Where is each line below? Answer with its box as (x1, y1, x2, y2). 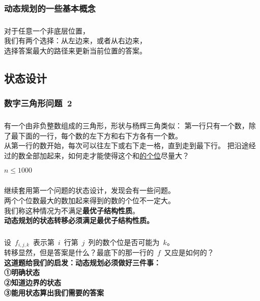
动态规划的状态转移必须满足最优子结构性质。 (4, 215, 154, 226)
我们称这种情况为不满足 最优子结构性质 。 (4, 205, 139, 215)
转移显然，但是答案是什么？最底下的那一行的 (4, 247, 154, 258)
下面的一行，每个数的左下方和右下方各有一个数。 (18, 130, 182, 141)
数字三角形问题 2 (4, 97, 72, 110)
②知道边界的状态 (4, 277, 61, 287)
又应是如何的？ (164, 247, 214, 258)
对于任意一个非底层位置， (4, 25, 90, 36)
